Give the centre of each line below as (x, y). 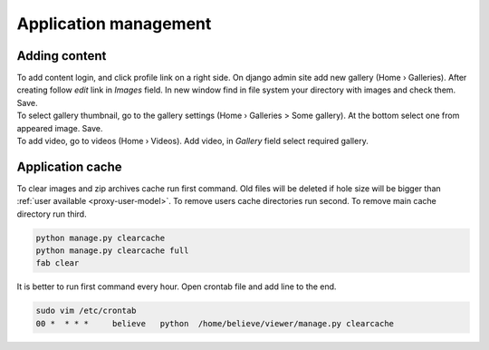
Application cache (69, 166)
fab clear (58, 263)
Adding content (62, 56)
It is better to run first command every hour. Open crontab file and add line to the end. (177, 287)
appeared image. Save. (60, 128)
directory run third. (52, 214)
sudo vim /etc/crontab (86, 311)
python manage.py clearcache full (112, 251)
